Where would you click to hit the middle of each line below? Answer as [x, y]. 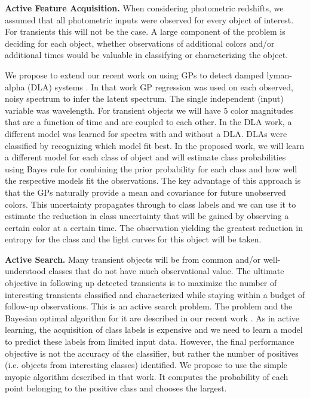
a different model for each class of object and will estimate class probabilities [145, 157]
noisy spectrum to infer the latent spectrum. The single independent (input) [144, 98]
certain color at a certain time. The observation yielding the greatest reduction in [154, 227]
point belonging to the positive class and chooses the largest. [116, 388]
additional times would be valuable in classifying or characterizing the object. [147, 55]
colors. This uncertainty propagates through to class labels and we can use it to [151, 204]
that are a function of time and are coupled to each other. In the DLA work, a [148, 122]
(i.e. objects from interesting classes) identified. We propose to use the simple [146, 365]
